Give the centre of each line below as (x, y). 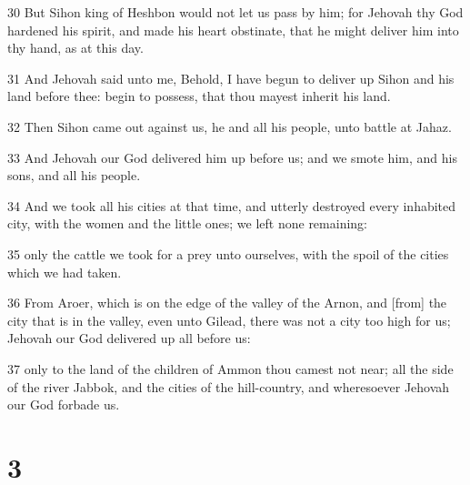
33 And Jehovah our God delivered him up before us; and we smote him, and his (232, 157)
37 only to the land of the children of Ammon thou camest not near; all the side (230, 368)
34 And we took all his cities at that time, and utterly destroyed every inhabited (232, 205)
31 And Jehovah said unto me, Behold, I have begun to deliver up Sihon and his (231, 78)
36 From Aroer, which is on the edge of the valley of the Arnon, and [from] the (227, 303)
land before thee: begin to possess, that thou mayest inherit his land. (199, 96)
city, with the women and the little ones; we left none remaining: (187, 223)
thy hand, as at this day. (75, 48)
